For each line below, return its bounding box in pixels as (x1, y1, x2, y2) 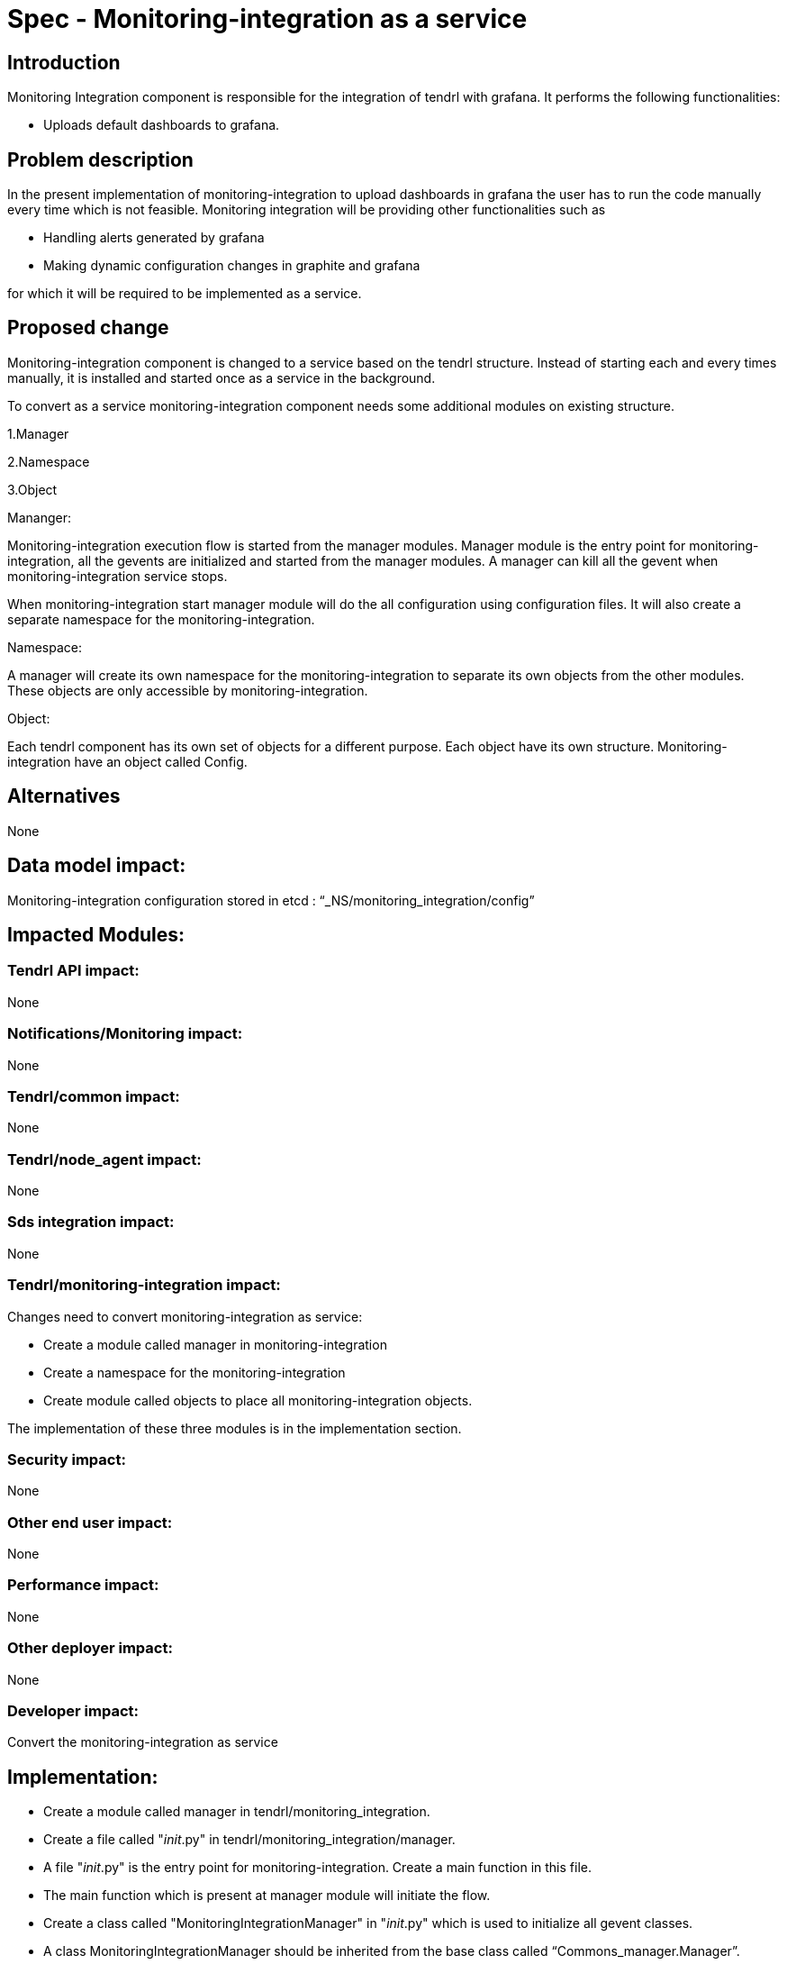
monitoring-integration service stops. (7, 568, 228, 584)
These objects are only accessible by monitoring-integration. (7, 682, 368, 698)
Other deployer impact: (7, 1639, 173, 1658)
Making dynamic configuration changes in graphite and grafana (43, 258, 421, 274)
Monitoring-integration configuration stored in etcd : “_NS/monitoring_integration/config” (7, 892, 535, 908)
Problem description (7, 148, 194, 171)
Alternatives (7, 785, 121, 808)
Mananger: (7, 509, 71, 525)
